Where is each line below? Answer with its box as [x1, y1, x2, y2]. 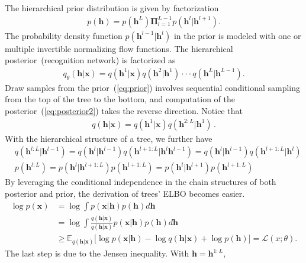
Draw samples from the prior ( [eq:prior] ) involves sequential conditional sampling [5, 81, 301, 93]
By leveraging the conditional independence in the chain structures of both [5, 176, 276, 188]
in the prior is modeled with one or [173, 29, 301, 41]
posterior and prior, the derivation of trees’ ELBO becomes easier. [5, 187, 245, 199]
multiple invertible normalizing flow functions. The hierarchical [5, 42, 233, 54]
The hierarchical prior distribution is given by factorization [5, 2, 219, 14]
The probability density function [5, 29, 123, 41]
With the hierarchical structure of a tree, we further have [5, 132, 212, 144]
